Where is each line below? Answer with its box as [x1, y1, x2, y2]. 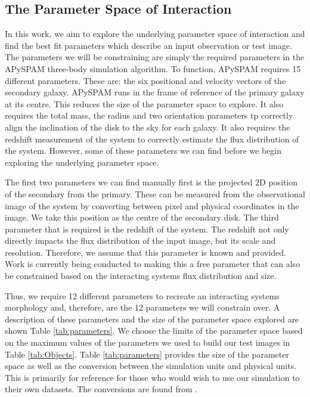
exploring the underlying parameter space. [5, 156, 159, 168]
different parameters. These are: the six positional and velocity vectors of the [5, 74, 286, 86]
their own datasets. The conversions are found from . [5, 383, 198, 395]
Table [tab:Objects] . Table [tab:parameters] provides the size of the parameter [5, 348, 289, 360]
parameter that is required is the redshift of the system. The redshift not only [5, 222, 289, 235]
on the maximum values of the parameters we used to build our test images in [5, 336, 290, 349]
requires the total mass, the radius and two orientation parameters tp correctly [5, 109, 293, 122]
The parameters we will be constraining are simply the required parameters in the [5, 51, 305, 63]
